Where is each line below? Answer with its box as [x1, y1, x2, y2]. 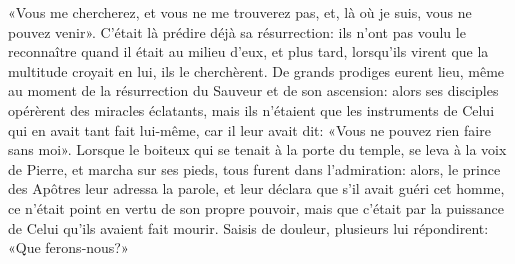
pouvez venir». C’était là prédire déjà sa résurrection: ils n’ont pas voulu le [8, 21, 466, 42]
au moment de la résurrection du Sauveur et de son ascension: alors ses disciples [8, 80, 499, 101]
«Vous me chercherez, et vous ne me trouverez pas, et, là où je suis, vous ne [8, 2, 472, 22]
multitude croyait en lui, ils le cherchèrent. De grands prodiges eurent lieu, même [8, 60, 505, 81]
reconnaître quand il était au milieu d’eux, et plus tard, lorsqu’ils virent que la [8, 41, 489, 62]
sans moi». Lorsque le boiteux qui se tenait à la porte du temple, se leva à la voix [8, 139, 507, 160]
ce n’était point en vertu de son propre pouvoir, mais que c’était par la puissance [8, 197, 504, 218]
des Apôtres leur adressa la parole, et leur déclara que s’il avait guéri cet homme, [8, 178, 505, 199]
